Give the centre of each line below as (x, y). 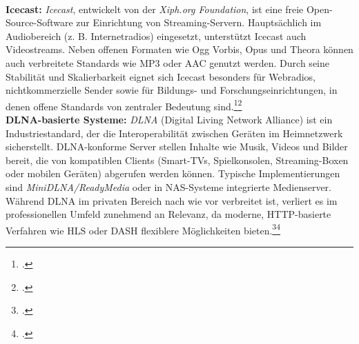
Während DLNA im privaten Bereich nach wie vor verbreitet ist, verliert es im (172, 200)
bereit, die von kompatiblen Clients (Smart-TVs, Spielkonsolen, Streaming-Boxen (177, 160)
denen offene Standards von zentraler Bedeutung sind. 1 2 (124, 105)
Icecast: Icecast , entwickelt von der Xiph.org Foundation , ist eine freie (155, 9)
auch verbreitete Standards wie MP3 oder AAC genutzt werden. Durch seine (167, 62)
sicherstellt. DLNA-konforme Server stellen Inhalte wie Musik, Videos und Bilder (177, 146)
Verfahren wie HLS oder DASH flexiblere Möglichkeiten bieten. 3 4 (143, 229)
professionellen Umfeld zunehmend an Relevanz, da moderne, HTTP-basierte (168, 214)
